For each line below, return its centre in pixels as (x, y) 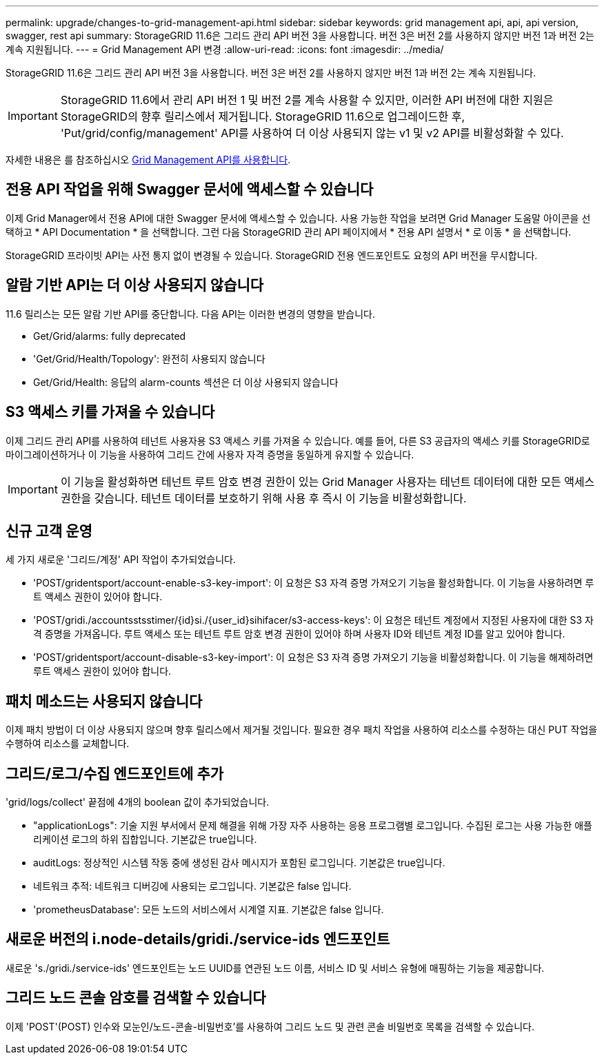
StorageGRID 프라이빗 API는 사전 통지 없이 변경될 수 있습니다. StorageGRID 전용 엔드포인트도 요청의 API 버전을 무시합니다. (272, 255)
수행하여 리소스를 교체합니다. (68, 744)
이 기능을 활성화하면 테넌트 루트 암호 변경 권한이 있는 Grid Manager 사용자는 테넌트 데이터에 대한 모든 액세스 (328, 481)
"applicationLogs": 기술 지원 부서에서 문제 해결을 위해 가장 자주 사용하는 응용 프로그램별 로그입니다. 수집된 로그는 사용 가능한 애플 (313, 826)
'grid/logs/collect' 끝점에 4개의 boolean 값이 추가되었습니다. (138, 802)
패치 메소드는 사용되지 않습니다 (104, 701)
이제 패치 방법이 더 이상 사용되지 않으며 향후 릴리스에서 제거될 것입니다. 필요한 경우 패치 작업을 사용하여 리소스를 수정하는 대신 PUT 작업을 (302, 730)
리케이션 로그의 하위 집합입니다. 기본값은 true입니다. (145, 839)
